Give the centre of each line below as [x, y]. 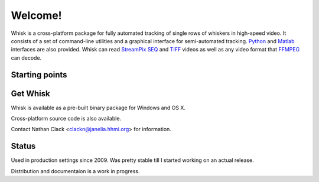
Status [23, 146]
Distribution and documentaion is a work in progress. [75, 171]
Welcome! [36, 15]
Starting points [39, 75]
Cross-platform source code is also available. [66, 119]
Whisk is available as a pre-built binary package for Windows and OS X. [98, 108]
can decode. [26, 58]
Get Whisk [30, 94]
